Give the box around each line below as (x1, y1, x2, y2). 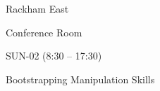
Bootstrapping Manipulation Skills (6, 71, 155, 86)
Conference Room (6, 24, 82, 39)
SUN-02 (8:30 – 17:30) (6, 48, 102, 63)
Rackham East (6, 1, 69, 15)
